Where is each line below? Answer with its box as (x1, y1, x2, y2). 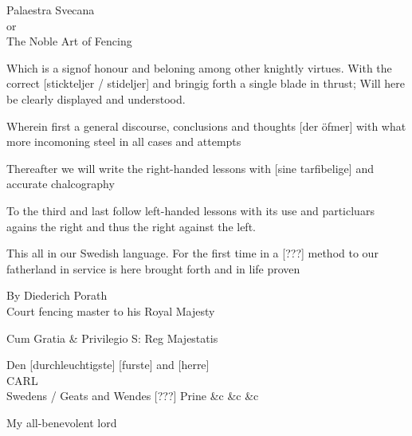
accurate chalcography (6, 175, 115, 192)
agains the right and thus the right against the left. (6, 218, 256, 234)
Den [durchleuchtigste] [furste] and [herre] (6, 356, 210, 373)
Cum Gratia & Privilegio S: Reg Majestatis (6, 329, 218, 346)
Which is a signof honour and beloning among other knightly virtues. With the (6, 59, 392, 76)
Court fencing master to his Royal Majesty (6, 302, 215, 319)
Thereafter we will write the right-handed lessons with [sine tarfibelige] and (6, 159, 374, 176)
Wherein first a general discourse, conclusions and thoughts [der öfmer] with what (6, 117, 406, 134)
